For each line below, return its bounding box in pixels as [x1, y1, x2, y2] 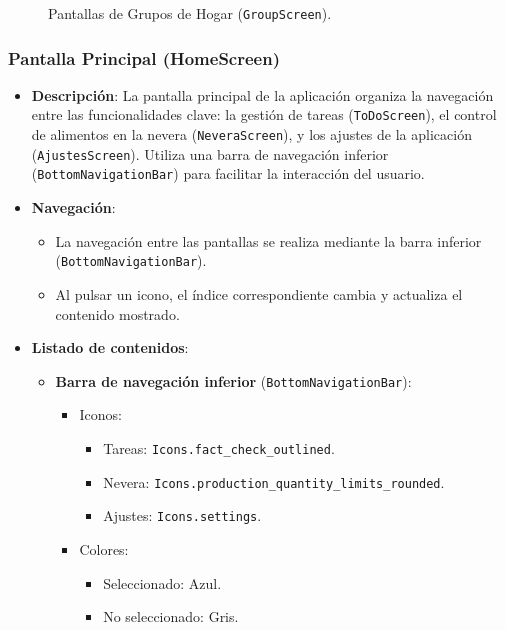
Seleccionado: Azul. [103, 572, 222, 593]
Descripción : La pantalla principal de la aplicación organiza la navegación [31, 84, 494, 105]
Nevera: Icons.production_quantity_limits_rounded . [103, 471, 445, 492]
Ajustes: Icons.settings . [103, 505, 262, 526]
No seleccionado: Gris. [103, 606, 239, 627]
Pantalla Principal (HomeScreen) [8, 45, 280, 70]
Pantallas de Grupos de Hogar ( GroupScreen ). [48, 3, 332, 23]
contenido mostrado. [55, 303, 180, 324]
